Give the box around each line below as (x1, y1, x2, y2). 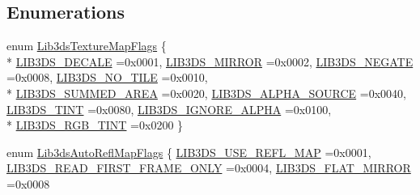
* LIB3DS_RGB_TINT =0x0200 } (6, 117, 184, 134)
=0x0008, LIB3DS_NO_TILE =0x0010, (6, 69, 208, 86)
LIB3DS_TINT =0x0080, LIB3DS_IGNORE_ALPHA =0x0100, (6, 100, 332, 117)
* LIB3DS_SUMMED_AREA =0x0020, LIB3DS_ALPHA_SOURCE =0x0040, (6, 84, 406, 101)
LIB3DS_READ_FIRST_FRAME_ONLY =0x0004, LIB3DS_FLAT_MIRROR (6, 159, 411, 176)
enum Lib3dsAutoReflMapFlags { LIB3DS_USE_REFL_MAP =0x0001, (6, 143, 371, 160)
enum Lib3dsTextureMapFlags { (6, 37, 167, 54)
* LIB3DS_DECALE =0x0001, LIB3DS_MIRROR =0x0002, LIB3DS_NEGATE (6, 53, 414, 70)
